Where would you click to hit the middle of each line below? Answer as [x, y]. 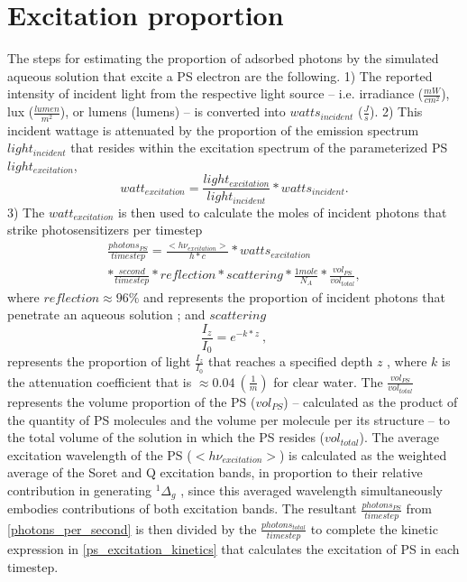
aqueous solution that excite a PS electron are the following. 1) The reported [220, 75]
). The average [399, 437]
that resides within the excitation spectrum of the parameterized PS [259, 148]
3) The [26, 212]
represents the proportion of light [99, 361]
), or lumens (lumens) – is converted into [173, 111]
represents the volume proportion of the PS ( [132, 402]
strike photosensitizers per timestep [105, 230]
